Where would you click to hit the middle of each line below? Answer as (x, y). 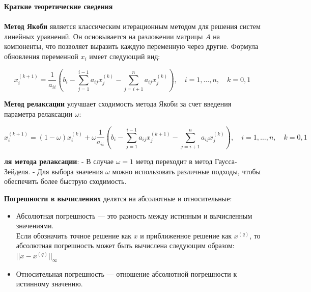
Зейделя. (17, 171)
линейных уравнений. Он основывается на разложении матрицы (104, 36)
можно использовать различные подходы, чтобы (186, 171)
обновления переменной (41, 56)
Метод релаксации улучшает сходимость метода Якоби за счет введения (118, 104)
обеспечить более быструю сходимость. (65, 181)
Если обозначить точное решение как (74, 235)
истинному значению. (49, 284)
